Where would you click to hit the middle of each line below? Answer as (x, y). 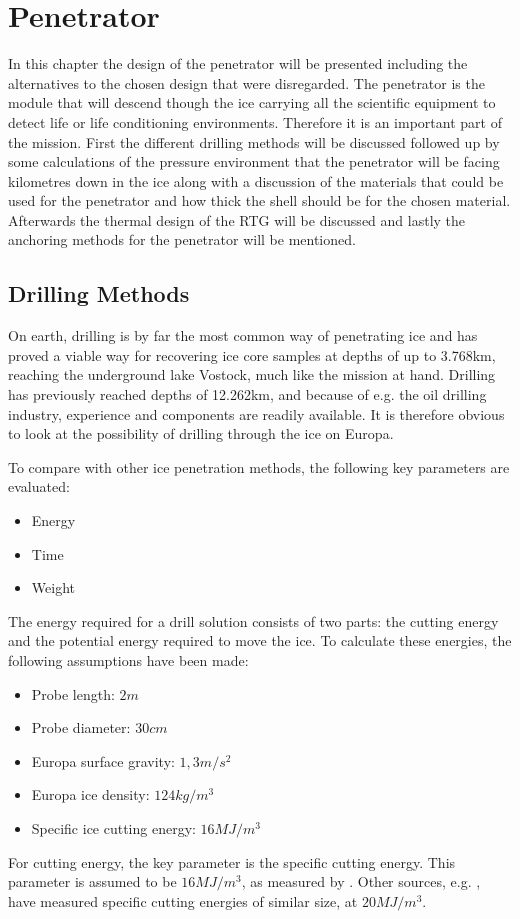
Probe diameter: (81, 727)
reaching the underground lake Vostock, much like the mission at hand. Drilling (252, 374)
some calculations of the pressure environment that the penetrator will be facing (254, 161)
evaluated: (39, 486)
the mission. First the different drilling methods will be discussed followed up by (254, 141)
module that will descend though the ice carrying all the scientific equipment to (252, 102)
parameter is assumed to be (92, 881)
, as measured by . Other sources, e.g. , (361, 881)
